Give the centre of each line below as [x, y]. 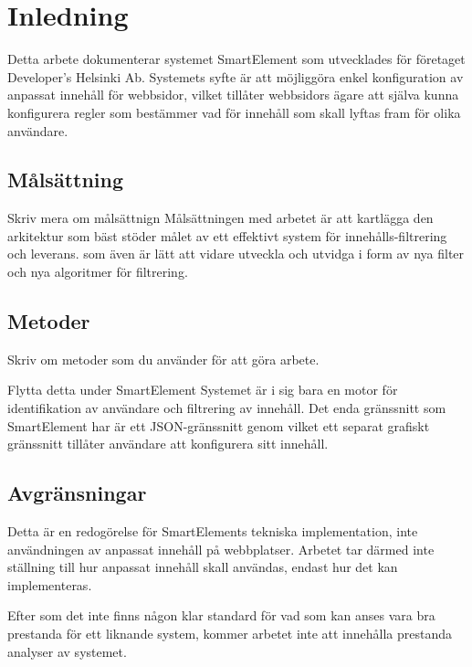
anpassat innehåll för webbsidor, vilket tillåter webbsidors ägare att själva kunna [233, 95]
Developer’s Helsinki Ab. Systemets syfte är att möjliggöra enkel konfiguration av [236, 76]
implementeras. [50, 584]
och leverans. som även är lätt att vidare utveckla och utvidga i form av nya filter [236, 254]
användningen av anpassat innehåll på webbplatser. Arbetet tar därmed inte [221, 549]
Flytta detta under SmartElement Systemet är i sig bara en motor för [203, 390]
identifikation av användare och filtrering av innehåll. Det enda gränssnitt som [227, 408]
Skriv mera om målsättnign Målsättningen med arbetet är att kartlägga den [220, 218]
